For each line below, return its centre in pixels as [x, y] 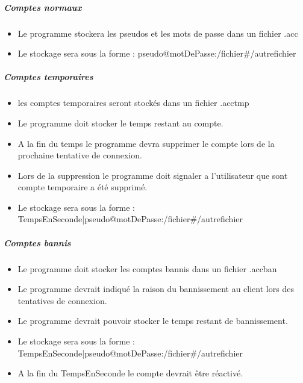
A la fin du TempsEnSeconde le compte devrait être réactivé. [130, 373]
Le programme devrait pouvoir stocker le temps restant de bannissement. [153, 321]
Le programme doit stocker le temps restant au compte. [120, 123]
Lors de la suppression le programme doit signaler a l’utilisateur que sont [153, 175]
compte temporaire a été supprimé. [83, 187]
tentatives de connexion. [62, 300]
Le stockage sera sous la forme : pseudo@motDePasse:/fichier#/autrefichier [157, 53]
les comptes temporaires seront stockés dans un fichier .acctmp [133, 103]
